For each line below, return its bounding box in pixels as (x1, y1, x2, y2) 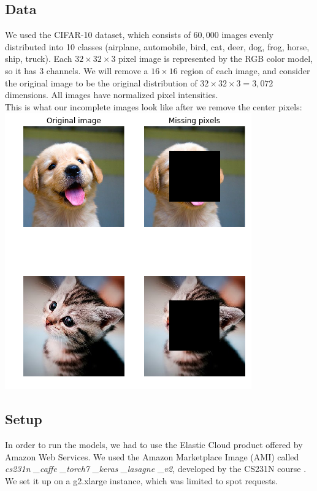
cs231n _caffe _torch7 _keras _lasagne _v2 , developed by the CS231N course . (5, 462, 307, 475)
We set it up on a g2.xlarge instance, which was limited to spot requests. (5, 474, 278, 487)
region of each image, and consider (180, 64, 310, 77)
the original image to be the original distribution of (5, 76, 197, 89)
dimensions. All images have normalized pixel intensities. (5, 88, 218, 101)
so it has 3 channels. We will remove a (5, 64, 148, 77)
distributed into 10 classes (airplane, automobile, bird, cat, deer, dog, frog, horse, (5, 40, 310, 53)
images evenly (221, 28, 273, 41)
